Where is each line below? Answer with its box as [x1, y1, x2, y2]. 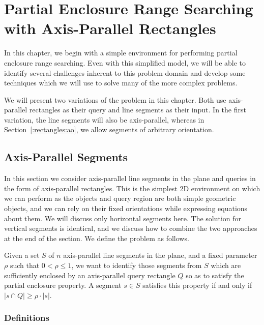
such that [10, 260, 40, 271]
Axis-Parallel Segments [4, 149, 128, 165]
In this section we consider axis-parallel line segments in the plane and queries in [4, 173, 256, 184]
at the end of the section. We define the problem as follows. [4, 232, 189, 243]
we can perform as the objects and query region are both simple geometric [4, 193, 236, 203]
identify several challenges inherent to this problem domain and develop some [4, 67, 246, 78]
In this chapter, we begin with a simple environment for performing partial [4, 47, 238, 58]
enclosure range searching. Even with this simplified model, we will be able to [4, 57, 246, 68]
